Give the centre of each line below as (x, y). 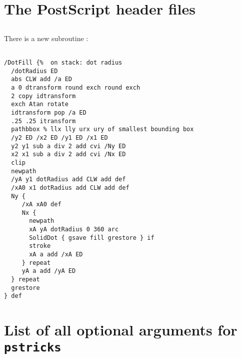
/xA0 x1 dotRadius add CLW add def (70, 188)
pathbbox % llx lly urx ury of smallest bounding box (102, 129)
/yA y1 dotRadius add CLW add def (68, 180)
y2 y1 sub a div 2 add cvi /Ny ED (68, 146)
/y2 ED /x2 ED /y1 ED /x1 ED (59, 137)
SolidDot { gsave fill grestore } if (92, 238)
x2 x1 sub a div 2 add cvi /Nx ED (68, 154)
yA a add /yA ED (49, 271)
